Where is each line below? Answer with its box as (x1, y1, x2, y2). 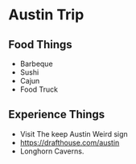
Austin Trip (8, 6, 84, 24)
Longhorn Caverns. (19, 146, 84, 156)
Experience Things (8, 108, 105, 121)
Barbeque (19, 59, 54, 68)
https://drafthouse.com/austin (19, 137, 120, 147)
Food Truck (19, 84, 59, 94)
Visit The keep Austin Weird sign (19, 129, 129, 138)
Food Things (8, 38, 72, 51)
